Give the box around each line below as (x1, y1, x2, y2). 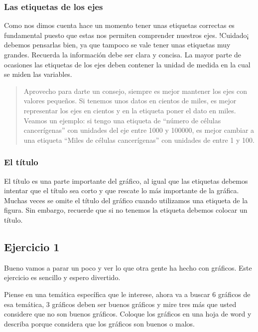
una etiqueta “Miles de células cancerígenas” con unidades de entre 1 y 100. (23, 134, 255, 145)
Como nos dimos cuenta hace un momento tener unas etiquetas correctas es (4, 20, 235, 30)
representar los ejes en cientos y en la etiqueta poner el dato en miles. (23, 105, 236, 115)
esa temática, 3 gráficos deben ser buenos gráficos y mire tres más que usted (4, 299, 237, 309)
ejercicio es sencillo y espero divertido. (4, 272, 121, 283)
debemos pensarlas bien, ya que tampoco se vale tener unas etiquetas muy (4, 39, 231, 50)
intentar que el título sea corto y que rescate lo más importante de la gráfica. (4, 185, 239, 196)
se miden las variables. (4, 69, 72, 79)
